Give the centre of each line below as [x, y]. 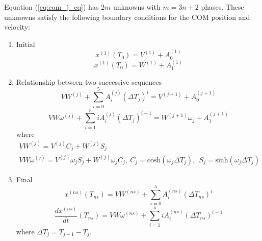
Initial [25, 44]
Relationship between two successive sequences [89, 81]
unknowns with [137, 7]
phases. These [222, 7]
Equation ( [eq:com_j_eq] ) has [51, 7]
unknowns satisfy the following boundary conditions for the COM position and [127, 17]
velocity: [17, 27]
